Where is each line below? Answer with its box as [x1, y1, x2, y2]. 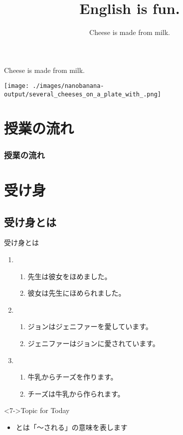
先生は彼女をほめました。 [27, 271, 112, 281]
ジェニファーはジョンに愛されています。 [27, 338, 160, 348]
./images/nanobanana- [32, 82, 104, 90]
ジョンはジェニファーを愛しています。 [27, 321, 153, 332]
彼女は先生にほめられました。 [27, 288, 126, 298]
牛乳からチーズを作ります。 [27, 372, 118, 382]
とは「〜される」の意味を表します [15, 422, 128, 432]
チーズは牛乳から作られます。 [27, 388, 125, 399]
